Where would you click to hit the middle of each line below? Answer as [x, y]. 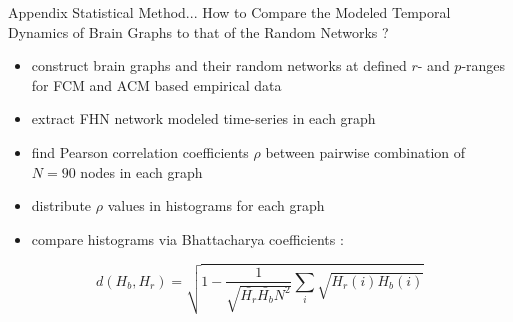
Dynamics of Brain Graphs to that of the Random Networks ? [198, 31]
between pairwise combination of [365, 151]
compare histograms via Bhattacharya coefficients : [187, 238]
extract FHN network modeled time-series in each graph [203, 118]
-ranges [483, 65]
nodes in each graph [141, 171]
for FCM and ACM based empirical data [156, 84]
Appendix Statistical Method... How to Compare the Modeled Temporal [229, 12]
